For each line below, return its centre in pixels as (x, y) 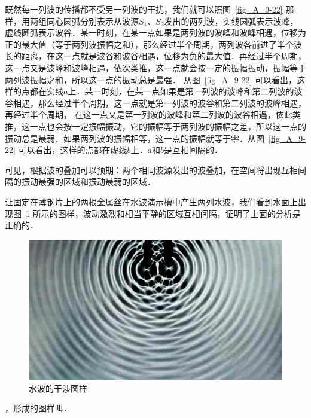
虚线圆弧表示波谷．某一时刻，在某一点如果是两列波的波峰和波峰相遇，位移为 (155, 33)
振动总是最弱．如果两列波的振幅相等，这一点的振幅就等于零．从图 (135, 138)
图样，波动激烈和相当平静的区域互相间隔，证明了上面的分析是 (179, 213)
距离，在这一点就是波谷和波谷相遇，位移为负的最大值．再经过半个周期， (164, 56)
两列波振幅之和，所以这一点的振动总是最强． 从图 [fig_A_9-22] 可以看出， (151, 79)
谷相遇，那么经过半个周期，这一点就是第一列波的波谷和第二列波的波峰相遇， (155, 103)
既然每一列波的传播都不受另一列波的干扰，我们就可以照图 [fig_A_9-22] (144, 9)
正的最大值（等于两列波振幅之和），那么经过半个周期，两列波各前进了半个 (149, 44)
